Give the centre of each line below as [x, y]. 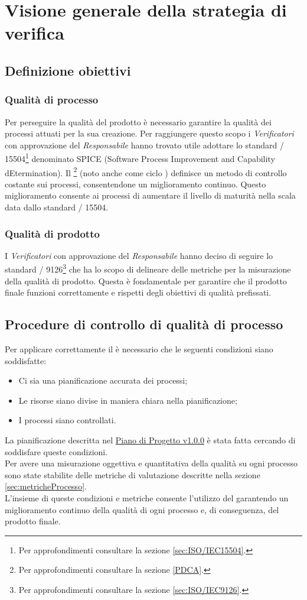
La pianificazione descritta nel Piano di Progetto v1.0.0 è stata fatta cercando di [150, 440]
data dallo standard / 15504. [57, 207]
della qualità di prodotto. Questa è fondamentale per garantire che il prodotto [146, 280]
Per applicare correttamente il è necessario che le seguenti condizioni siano [139, 349]
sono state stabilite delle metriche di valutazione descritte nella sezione [133, 474]
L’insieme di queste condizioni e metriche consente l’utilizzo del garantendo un [147, 498]
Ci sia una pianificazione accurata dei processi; [103, 380]
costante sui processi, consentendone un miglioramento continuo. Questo [135, 184]
